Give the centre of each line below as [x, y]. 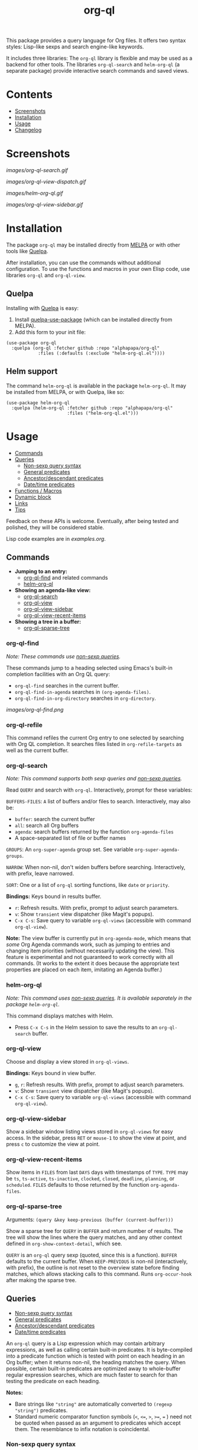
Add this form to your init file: [50, 332]
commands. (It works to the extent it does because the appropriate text [93, 963]
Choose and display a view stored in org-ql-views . [68, 1061]
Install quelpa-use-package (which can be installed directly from [93, 319]
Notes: [15, 1392]
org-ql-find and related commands [66, 578]
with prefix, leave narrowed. [40, 874]
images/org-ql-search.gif [37, 170]
